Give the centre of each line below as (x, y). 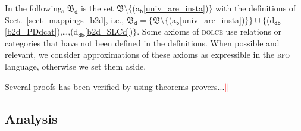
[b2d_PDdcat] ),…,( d (42, 31)
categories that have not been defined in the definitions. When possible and (142, 43)
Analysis (31, 118)
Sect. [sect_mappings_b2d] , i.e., (65, 19)
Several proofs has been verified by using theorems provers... (115, 86)
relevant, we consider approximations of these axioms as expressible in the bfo (148, 54)
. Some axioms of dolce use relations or (209, 31)
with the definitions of (256, 8)
